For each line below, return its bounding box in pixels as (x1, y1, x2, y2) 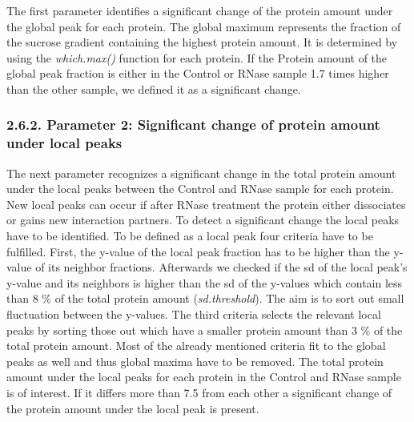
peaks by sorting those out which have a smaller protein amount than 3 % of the (6, 321, 403, 338)
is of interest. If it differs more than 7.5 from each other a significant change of (6, 384, 392, 401)
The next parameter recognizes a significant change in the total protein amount (6, 164, 396, 181)
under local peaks (6, 133, 123, 153)
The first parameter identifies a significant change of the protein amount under (6, 2, 393, 18)
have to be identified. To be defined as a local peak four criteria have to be (6, 227, 373, 244)
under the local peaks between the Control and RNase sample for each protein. (6, 180, 394, 197)
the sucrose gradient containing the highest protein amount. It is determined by (6, 34, 398, 50)
